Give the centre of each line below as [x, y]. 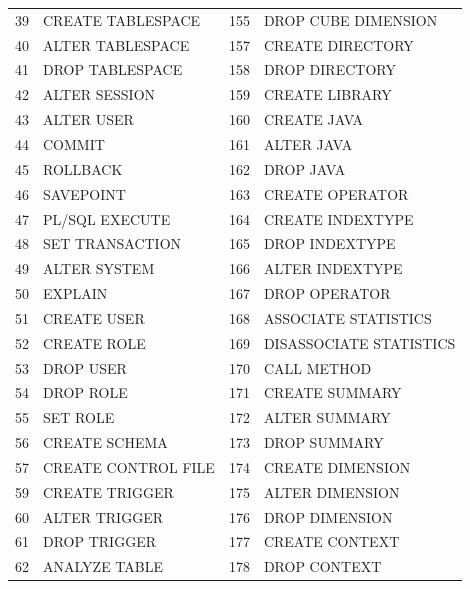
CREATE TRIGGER [108, 491]
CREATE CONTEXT [331, 541]
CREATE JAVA [313, 119]
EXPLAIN [75, 293]
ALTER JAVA [308, 143]
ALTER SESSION [99, 94]
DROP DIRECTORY [329, 69]
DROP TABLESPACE [113, 69]
